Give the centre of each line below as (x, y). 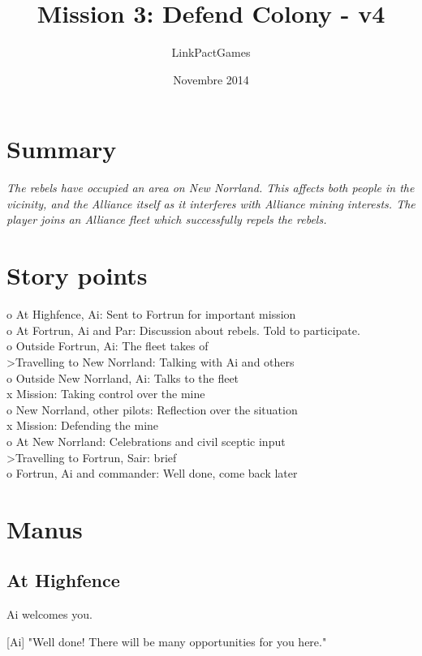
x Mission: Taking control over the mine (106, 394)
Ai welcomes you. (50, 614)
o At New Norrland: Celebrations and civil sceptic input (146, 441)
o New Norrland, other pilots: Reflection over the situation (152, 409)
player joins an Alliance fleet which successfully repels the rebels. (167, 219)
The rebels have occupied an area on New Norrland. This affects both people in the (211, 188)
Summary (62, 149)
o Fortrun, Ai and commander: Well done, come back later (152, 473)
